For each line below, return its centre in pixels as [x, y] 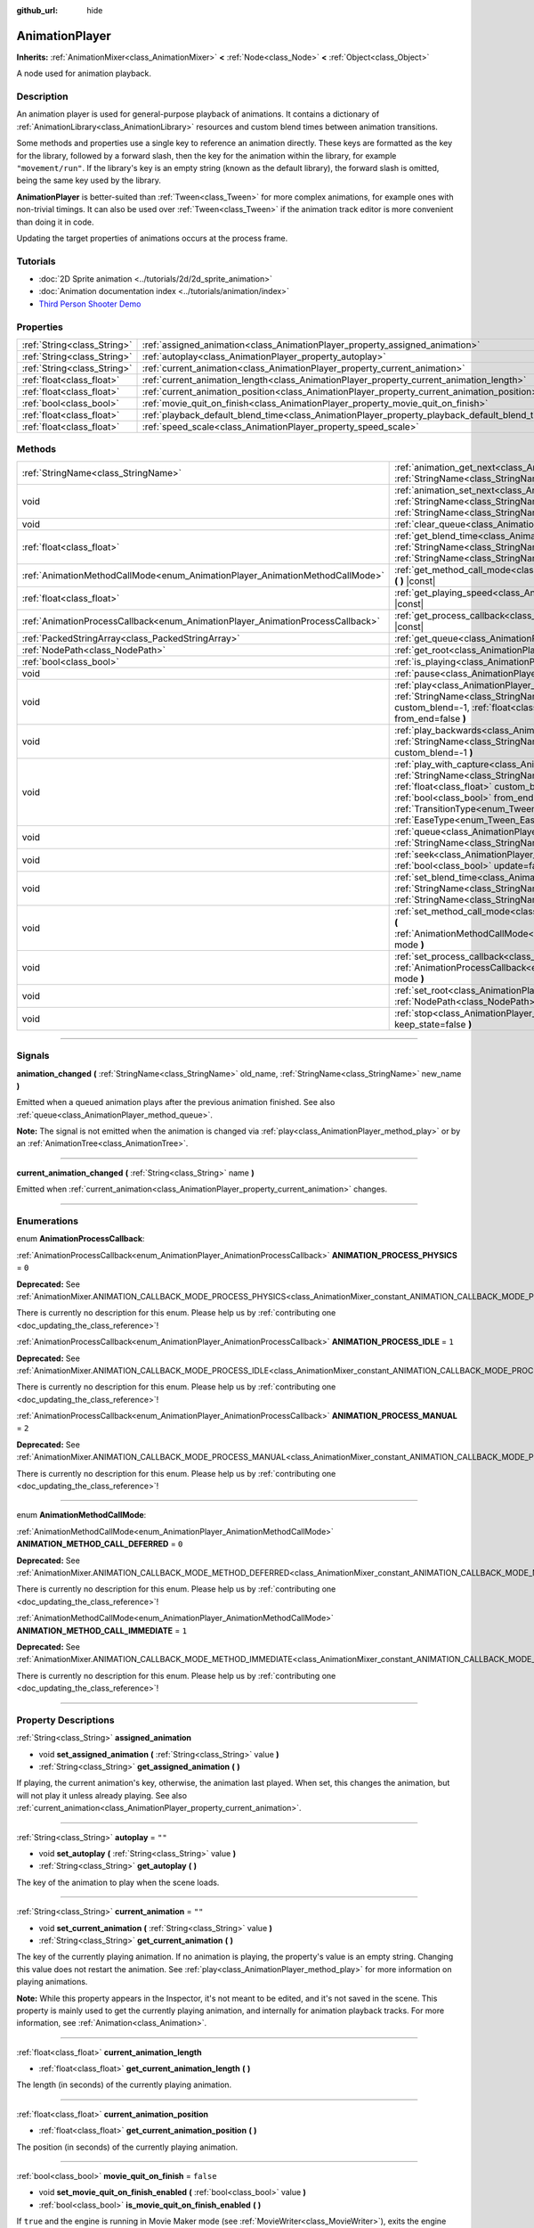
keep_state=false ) [433, 1024]
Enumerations [48, 1221]
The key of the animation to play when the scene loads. [118, 1882]
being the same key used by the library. [89, 180]
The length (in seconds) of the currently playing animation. [124, 2085]
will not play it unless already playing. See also [101, 1795]
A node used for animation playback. [84, 74]
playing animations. [52, 1982]
